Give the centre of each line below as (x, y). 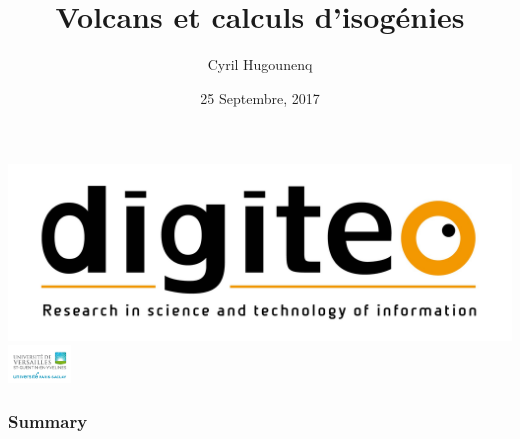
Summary (48, 421)
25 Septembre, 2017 (260, 97)
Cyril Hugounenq (260, 64)
